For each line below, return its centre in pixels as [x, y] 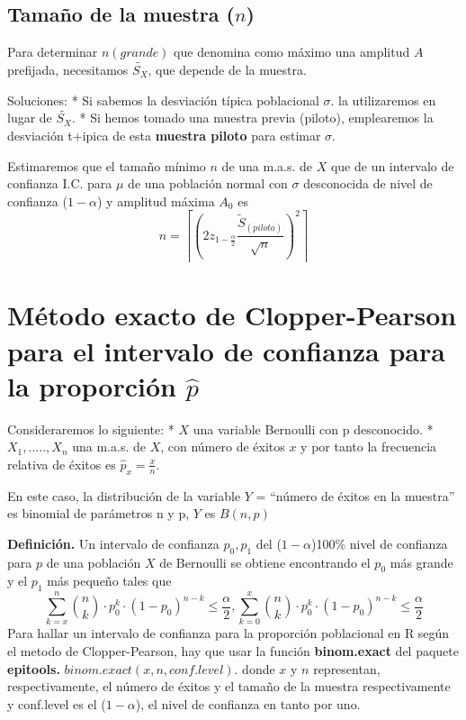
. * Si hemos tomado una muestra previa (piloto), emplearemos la [253, 118]
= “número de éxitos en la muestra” [355, 495]
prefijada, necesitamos [68, 70]
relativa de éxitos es [62, 464]
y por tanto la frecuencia [369, 447]
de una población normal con [208, 183]
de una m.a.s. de [267, 165]
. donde [255, 668]
